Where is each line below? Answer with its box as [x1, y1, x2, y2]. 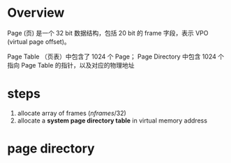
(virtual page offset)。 [7, 37, 71, 46]
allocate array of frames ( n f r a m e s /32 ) [17, 109, 127, 117]
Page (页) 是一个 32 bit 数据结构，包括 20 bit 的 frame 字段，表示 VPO [7, 29, 209, 37]
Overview [7, 5, 65, 21]
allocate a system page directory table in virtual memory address [17, 116, 208, 125]
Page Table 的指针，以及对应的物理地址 [20, 61, 135, 69]
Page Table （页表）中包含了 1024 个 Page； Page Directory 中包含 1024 [7, 52, 216, 61]
